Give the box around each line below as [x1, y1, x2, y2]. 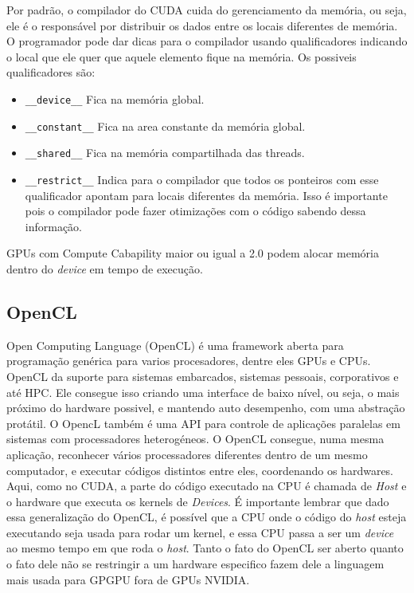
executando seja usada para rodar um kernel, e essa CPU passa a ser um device [6, 524, 394, 540]
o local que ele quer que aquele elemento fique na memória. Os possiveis [6, 48, 357, 65]
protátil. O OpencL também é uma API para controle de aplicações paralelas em [6, 414, 400, 431]
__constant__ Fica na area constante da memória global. [25, 117, 306, 134]
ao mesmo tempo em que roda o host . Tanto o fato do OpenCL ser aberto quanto [6, 540, 404, 556]
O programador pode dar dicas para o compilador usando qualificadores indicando [6, 33, 408, 49]
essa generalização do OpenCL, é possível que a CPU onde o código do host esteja [6, 509, 407, 525]
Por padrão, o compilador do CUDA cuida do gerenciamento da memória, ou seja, [6, 2, 407, 18]
